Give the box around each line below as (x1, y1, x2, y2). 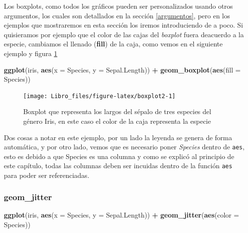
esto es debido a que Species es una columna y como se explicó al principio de (4, 151, 234, 161)
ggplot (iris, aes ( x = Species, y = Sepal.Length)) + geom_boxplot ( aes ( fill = (4, 64, 241, 74)
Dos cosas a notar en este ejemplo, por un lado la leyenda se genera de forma (4, 132, 233, 142)
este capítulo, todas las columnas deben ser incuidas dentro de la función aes (4, 160, 233, 171)
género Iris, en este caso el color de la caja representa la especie (23, 116, 211, 126)
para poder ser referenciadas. (4, 170, 89, 180)
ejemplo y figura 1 (4, 48, 58, 58)
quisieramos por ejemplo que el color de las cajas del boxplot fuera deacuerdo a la (4, 29, 244, 39)
